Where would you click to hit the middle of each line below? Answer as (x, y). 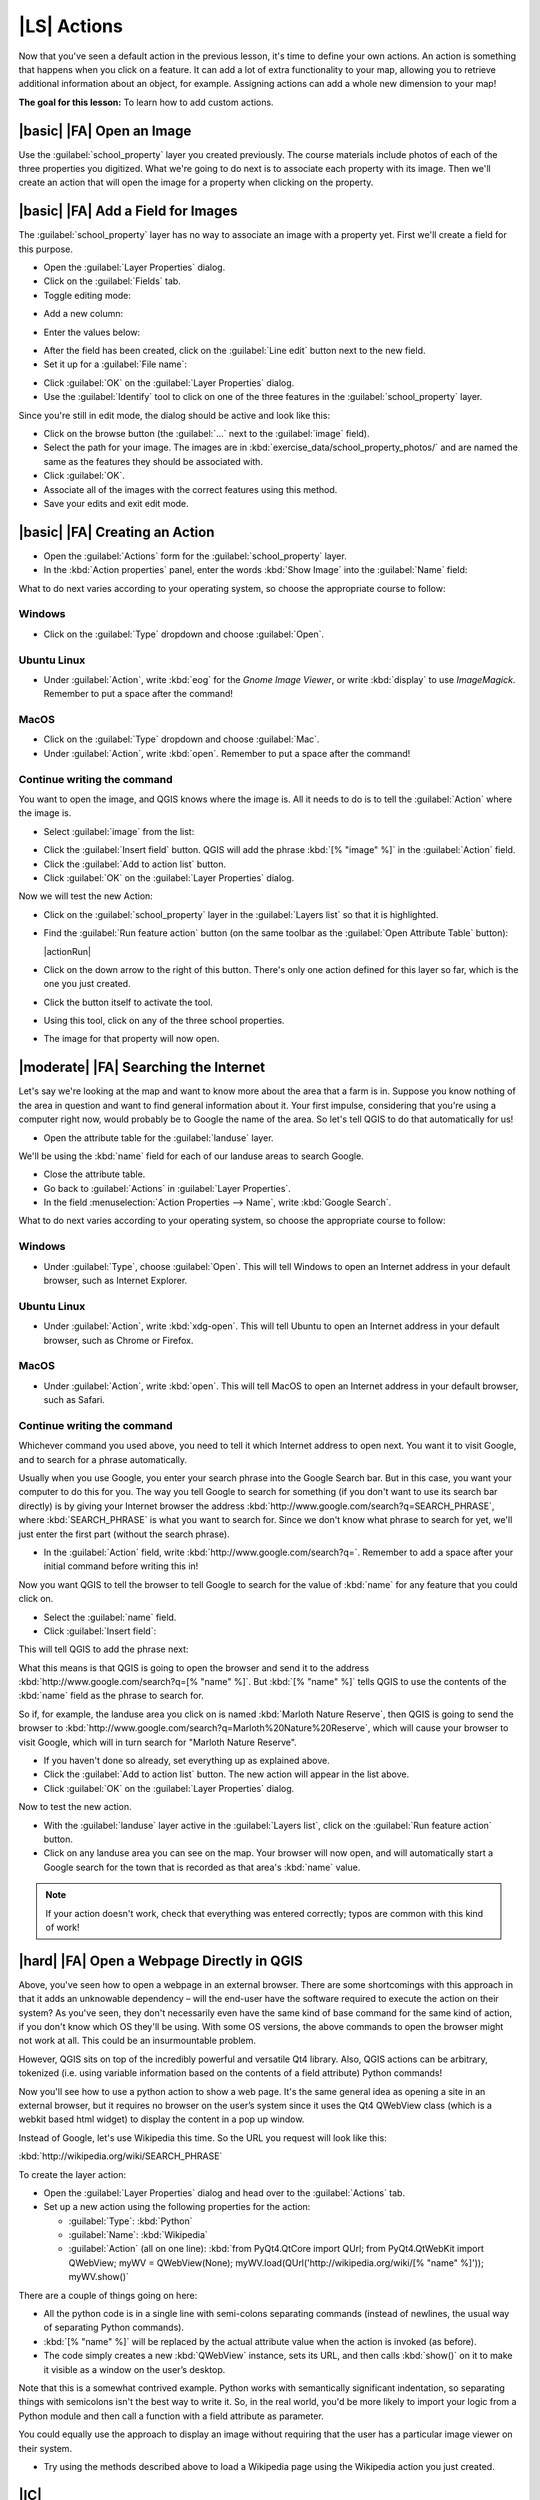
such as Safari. (74, 1400)
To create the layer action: (72, 2174)
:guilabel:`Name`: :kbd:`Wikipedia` (138, 2235)
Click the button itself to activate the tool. (128, 1002)
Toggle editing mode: (87, 295)
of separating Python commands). (114, 2327)
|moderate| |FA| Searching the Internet (141, 1067)
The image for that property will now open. (131, 1039)
